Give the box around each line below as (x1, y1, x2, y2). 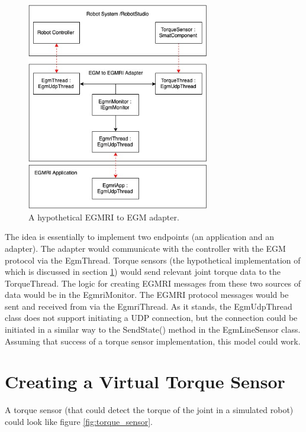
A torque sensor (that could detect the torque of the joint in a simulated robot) (5, 404, 294, 416)
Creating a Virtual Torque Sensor (5, 369, 285, 394)
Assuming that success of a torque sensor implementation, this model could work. (5, 334, 301, 347)
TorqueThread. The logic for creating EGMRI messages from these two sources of (5, 277, 301, 289)
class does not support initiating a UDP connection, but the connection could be (5, 311, 298, 324)
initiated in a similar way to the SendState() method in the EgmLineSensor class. (5, 323, 301, 336)
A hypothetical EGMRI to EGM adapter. (28, 210, 179, 223)
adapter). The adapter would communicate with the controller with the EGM (5, 242, 286, 254)
